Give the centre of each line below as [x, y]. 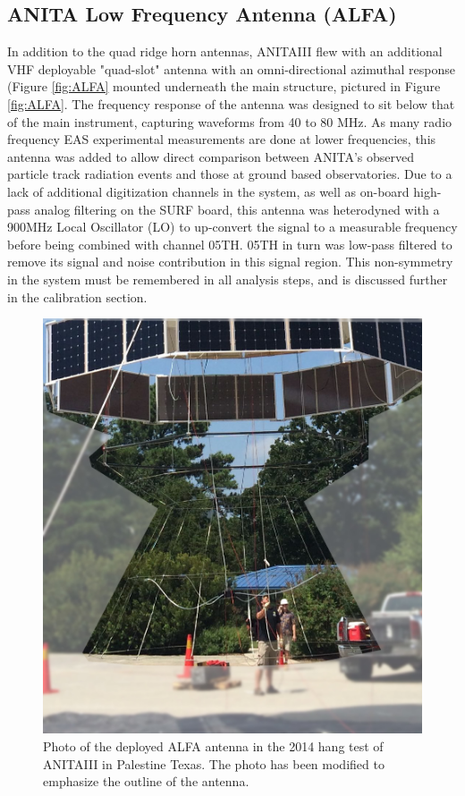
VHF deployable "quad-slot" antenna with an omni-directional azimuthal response [232, 68]
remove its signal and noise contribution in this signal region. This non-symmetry [230, 262]
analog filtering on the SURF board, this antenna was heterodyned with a [237, 209]
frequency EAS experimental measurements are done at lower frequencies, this [222, 139]
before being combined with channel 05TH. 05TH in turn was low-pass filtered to [230, 244]
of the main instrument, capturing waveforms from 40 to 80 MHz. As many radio [230, 121]
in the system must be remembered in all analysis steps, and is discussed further [228, 279]
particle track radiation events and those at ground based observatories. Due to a [230, 174]
